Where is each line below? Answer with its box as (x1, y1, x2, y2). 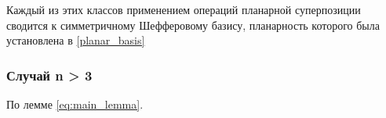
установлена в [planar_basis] (6, 32, 145, 48)
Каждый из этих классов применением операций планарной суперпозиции (6, 2, 361, 17)
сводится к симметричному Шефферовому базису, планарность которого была (6, 16, 380, 33)
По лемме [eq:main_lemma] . (6, 96, 144, 112)
